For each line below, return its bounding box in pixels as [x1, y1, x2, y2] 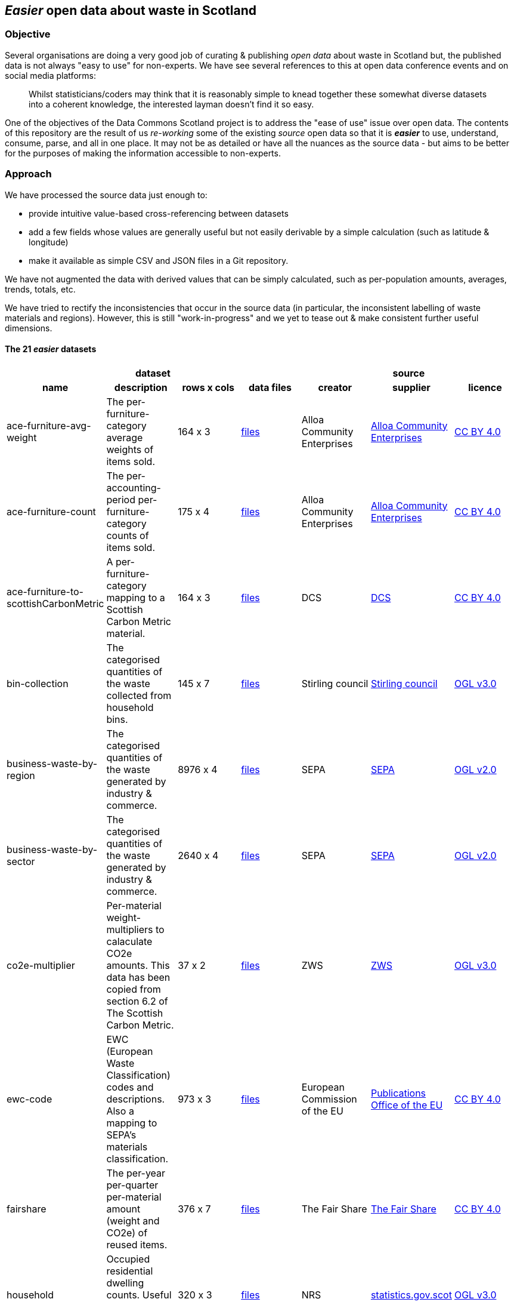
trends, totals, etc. [5, 284, 76, 294]
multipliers [106, 923, 153, 935]
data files [248, 381, 292, 393]
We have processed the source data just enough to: [5, 189, 208, 200]
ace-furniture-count [7, 505, 96, 518]
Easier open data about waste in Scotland [5, 3, 256, 18]
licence [468, 381, 502, 393]
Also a [106, 1104, 134, 1117]
